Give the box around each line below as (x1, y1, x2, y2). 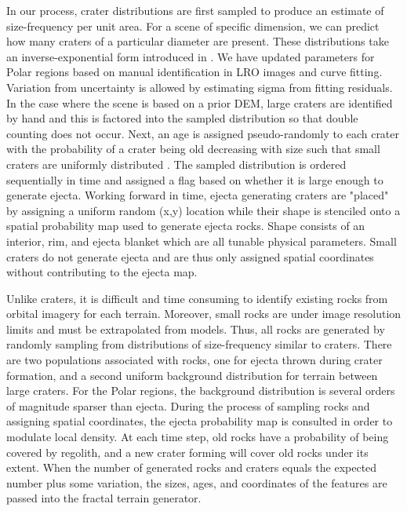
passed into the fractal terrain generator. (6, 490, 202, 506)
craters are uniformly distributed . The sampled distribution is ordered (6, 155, 347, 172)
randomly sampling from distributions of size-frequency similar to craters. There (6, 336, 392, 352)
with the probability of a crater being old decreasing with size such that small (6, 141, 380, 157)
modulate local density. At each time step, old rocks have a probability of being (6, 429, 389, 445)
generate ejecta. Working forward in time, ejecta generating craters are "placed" (6, 187, 389, 203)
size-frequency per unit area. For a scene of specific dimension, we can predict (6, 17, 380, 34)
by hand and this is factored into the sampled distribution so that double (6, 110, 358, 126)
